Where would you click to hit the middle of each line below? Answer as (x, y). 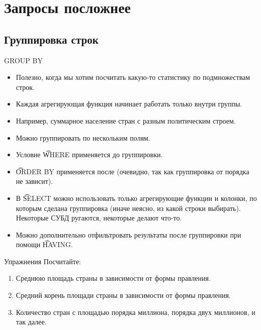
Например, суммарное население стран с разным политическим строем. (126, 120)
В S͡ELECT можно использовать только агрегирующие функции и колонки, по (136, 198)
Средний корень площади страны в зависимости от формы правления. (123, 295)
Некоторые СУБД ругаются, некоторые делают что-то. (99, 218)
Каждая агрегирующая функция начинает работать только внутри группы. (129, 104)
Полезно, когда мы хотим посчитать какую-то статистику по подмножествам (133, 77)
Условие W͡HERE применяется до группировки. (89, 154)
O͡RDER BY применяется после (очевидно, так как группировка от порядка (133, 171)
